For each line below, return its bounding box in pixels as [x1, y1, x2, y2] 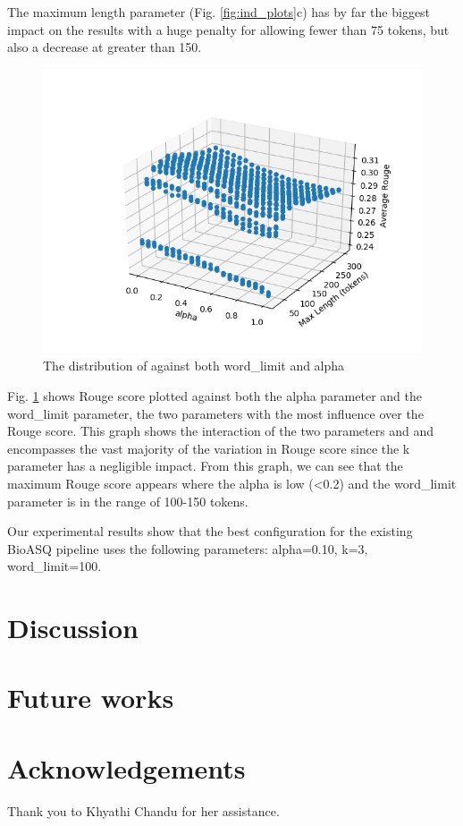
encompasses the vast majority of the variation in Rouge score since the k [7, 439, 410, 457]
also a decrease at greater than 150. [7, 38, 202, 56]
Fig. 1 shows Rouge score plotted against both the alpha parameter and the [7, 386, 422, 404]
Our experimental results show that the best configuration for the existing [7, 522, 413, 541]
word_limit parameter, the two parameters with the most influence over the [7, 404, 424, 422]
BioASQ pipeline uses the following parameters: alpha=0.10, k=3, [7, 539, 368, 558]
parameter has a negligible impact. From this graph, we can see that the [7, 456, 403, 475]
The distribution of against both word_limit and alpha [43, 356, 345, 375]
